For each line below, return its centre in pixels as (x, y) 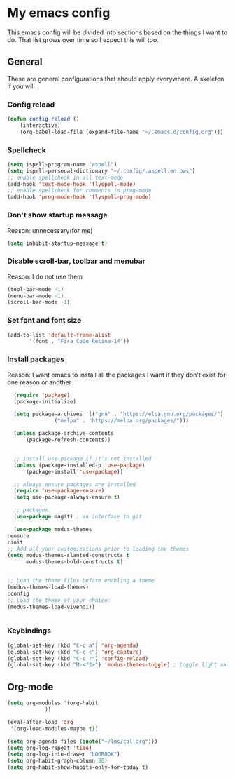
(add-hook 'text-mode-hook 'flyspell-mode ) (72, 184)
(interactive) (40, 125)
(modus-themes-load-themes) (48, 587)
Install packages (36, 359)
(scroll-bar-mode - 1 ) (39, 302)
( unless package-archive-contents (64, 434)
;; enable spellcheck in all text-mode (65, 177)
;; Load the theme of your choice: (59, 600)
